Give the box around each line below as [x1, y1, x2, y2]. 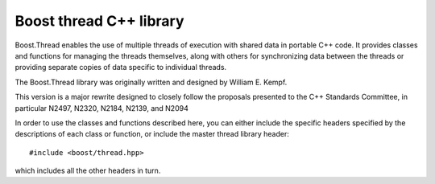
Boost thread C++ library [14, 12, 184, 30]
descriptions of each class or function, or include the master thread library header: [14, 129, 289, 139]
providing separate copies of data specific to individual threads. [14, 63, 227, 72]
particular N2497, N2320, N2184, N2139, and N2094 [14, 103, 188, 112]
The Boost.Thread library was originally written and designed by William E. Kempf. [14, 77, 288, 87]
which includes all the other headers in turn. [14, 166, 161, 176]
